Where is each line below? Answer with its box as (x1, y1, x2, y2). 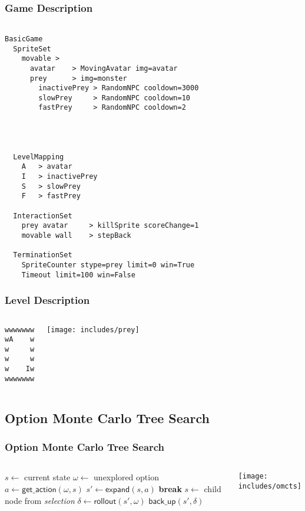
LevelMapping (13, 152, 64, 161)
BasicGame (5, 34, 43, 43)
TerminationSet (13, 251, 72, 260)
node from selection (5, 494, 75, 506)
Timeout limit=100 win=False (21, 270, 135, 279)
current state (24, 471, 71, 483)
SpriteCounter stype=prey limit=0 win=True (21, 260, 195, 269)
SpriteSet (13, 44, 51, 53)
